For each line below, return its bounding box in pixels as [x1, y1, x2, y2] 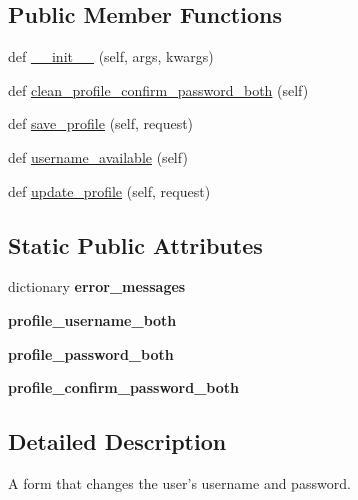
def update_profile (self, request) [8, 180, 211, 201]
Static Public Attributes [8, 229, 263, 260]
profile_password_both [8, 343, 174, 364]
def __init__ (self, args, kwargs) [8, 46, 214, 67]
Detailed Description [8, 426, 227, 457]
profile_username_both [8, 309, 177, 330]
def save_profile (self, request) [8, 113, 194, 134]
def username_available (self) [8, 146, 188, 167]
